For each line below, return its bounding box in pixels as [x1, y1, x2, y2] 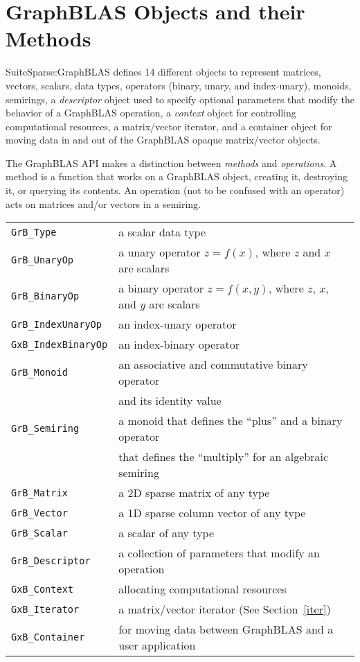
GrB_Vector [11, 507, 68, 519]
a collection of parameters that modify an [118, 545, 320, 561]
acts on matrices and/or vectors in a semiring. [6, 196, 201, 211]
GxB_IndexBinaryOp [11, 338, 108, 350]
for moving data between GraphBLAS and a [118, 621, 334, 638]
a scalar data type [118, 224, 206, 241]
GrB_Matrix [11, 487, 68, 498]
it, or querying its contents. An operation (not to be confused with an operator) [6, 183, 345, 198]
